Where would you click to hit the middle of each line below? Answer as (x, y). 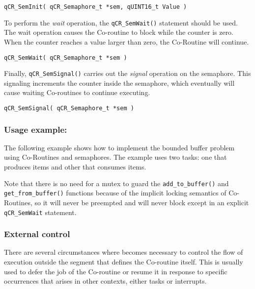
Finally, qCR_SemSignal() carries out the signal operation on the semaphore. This (127, 73)
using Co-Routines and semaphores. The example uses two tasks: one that (115, 157)
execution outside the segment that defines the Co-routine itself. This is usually (124, 262)
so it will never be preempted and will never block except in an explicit (142, 202)
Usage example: (36, 129)
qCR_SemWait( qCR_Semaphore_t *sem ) (66, 58)
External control (37, 234)
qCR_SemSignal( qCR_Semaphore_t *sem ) (69, 108)
